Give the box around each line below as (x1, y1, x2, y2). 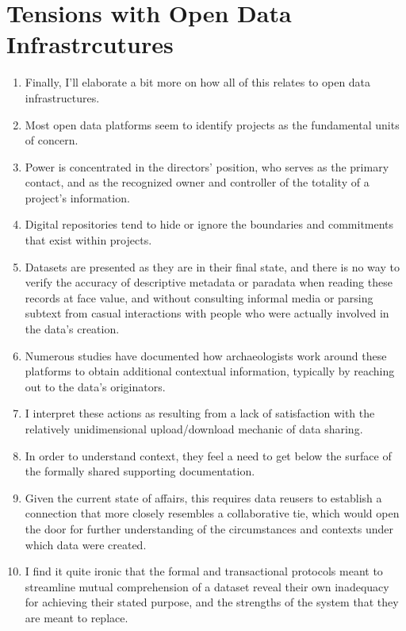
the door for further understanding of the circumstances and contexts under (25, 520, 393, 537)
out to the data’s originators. (25, 378, 166, 394)
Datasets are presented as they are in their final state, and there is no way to (25, 258, 400, 275)
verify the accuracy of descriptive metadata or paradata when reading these (25, 274, 393, 290)
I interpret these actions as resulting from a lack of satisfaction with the (25, 405, 375, 421)
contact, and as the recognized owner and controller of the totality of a (25, 174, 370, 190)
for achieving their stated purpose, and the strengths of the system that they (25, 594, 399, 610)
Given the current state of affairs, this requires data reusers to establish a (25, 489, 382, 506)
